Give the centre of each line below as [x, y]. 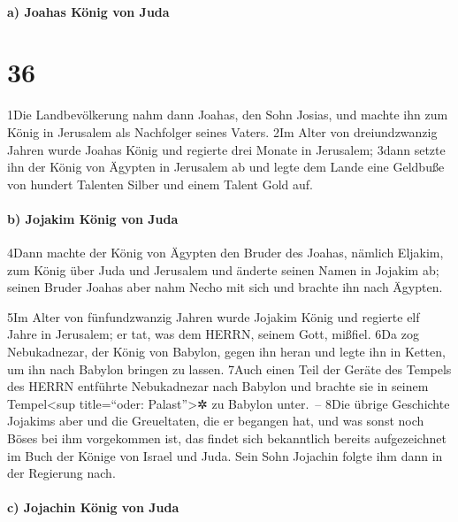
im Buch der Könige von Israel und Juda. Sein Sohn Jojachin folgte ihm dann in [225, 455]
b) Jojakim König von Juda [93, 218]
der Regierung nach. [61, 473]
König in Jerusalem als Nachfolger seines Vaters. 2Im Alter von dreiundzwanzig [222, 131]
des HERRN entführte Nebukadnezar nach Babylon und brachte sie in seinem [218, 386]
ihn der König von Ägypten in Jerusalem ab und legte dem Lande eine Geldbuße [226, 167]
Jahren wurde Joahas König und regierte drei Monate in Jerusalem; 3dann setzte [226, 149]
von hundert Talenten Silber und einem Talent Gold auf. [160, 184]
